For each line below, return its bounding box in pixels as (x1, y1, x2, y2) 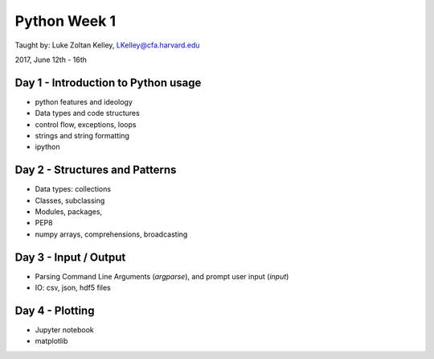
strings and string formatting (35, 131, 130, 141)
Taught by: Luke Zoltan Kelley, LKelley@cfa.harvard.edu (14, 40, 200, 50)
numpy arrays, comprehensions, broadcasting (35, 229, 188, 239)
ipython (35, 142, 60, 152)
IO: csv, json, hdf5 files (35, 283, 112, 293)
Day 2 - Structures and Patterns (14, 163, 177, 177)
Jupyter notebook (35, 325, 94, 335)
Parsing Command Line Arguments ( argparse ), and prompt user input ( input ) (35, 271, 289, 281)
